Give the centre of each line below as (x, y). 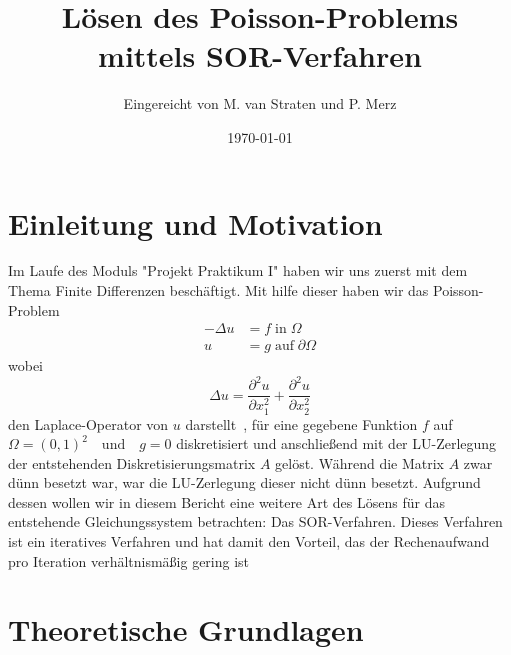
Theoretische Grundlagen (186, 629)
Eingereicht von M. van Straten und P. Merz (260, 103)
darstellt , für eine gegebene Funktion (301, 423)
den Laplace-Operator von (88, 423)
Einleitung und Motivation (195, 222)
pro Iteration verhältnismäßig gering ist (129, 560)
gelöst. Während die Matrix (360, 462)
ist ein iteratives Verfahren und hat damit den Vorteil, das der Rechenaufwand (249, 541)
